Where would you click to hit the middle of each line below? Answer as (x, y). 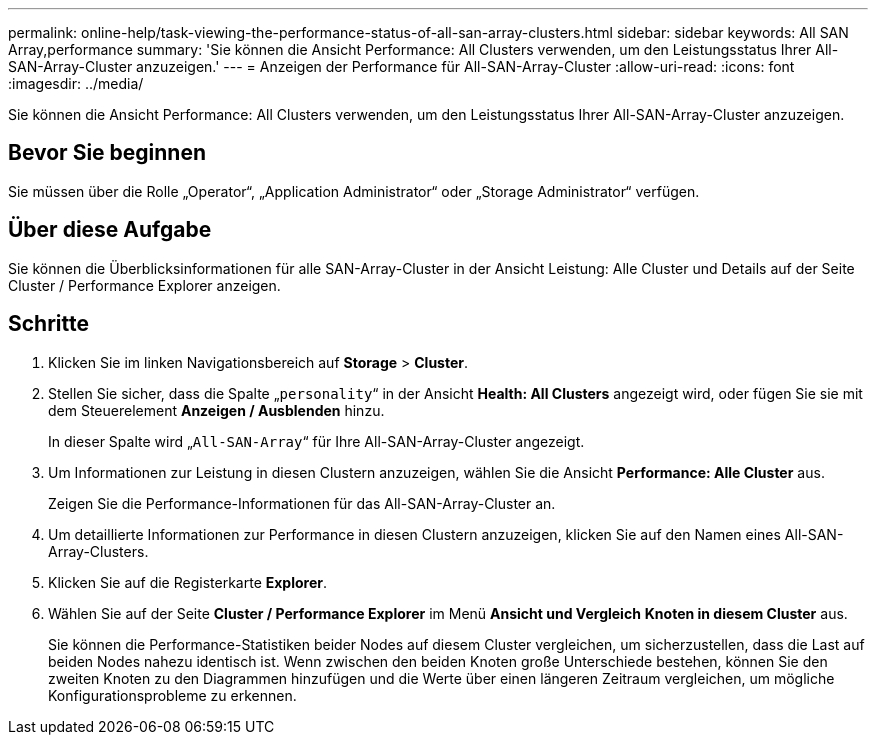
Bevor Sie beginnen (107, 153)
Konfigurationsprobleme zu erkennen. (172, 695)
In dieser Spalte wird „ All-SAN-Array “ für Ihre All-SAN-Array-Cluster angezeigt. (316, 441)
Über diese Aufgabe (110, 230)
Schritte (48, 324)
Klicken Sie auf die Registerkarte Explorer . (188, 582)
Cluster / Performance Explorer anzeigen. (144, 285)
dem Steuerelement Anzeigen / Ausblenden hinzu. (216, 410)
